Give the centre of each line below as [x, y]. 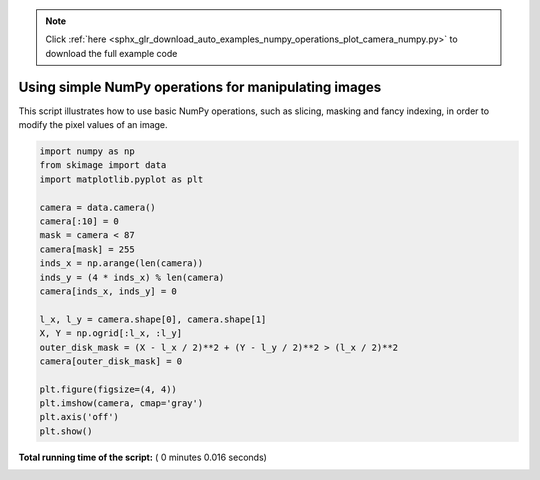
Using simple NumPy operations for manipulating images [200, 86]
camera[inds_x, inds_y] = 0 [108, 291]
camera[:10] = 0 [79, 221]
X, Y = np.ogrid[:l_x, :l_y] [111, 333]
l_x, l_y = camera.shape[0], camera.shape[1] [153, 319]
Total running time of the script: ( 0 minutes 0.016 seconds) [142, 457]
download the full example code [111, 53]
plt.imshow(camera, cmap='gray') [121, 403]
